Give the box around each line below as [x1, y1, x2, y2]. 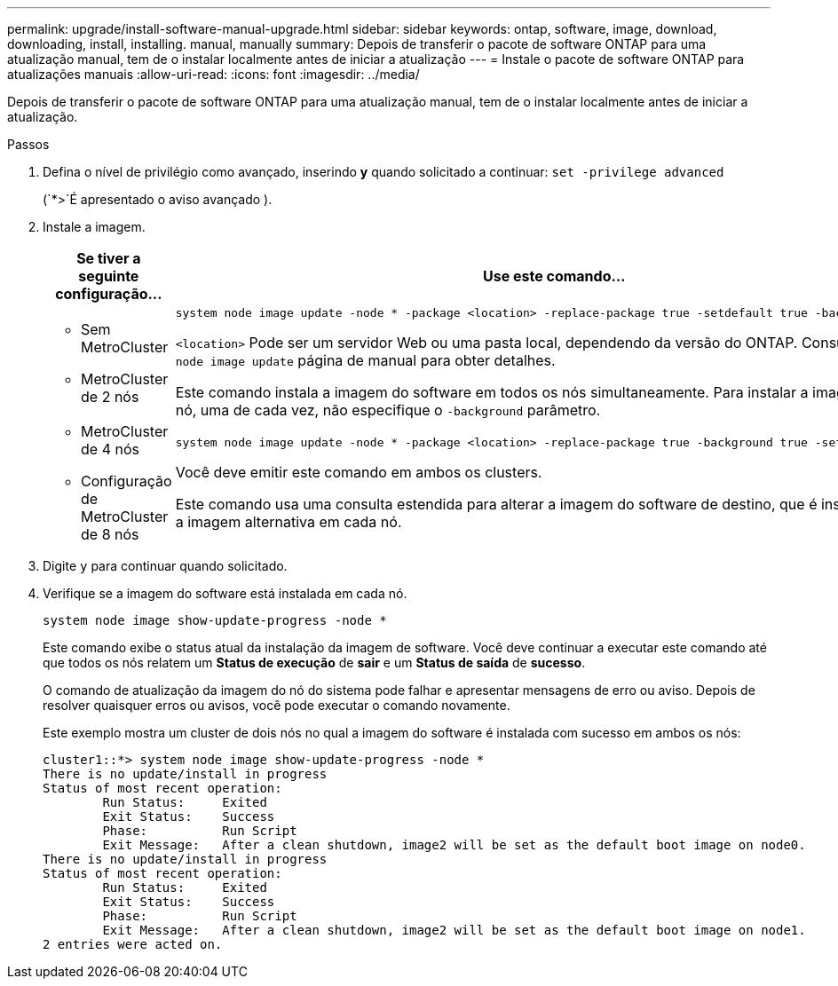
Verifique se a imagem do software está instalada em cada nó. [43, 586, 407, 601]
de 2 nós [81, 387, 139, 406]
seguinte [78, 267, 139, 285]
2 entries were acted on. [43, 937, 223, 951]
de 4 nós [81, 440, 139, 458]
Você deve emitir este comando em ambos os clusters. [175, 462, 542, 481]
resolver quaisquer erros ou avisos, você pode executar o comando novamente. [43, 698, 510, 713]
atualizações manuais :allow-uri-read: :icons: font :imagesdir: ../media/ [7, 67, 420, 82]
